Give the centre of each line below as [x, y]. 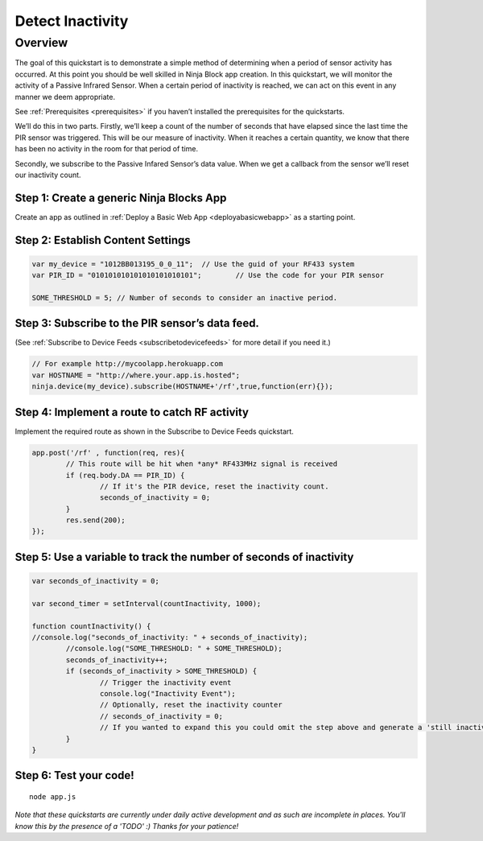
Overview [41, 43]
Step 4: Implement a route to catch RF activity [132, 412]
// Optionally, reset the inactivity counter [191, 705]
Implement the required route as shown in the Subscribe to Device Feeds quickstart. [154, 431]
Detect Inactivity [72, 21]
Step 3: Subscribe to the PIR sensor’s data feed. [137, 323]
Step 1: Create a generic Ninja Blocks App [121, 198]
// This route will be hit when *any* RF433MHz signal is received [202, 464]
